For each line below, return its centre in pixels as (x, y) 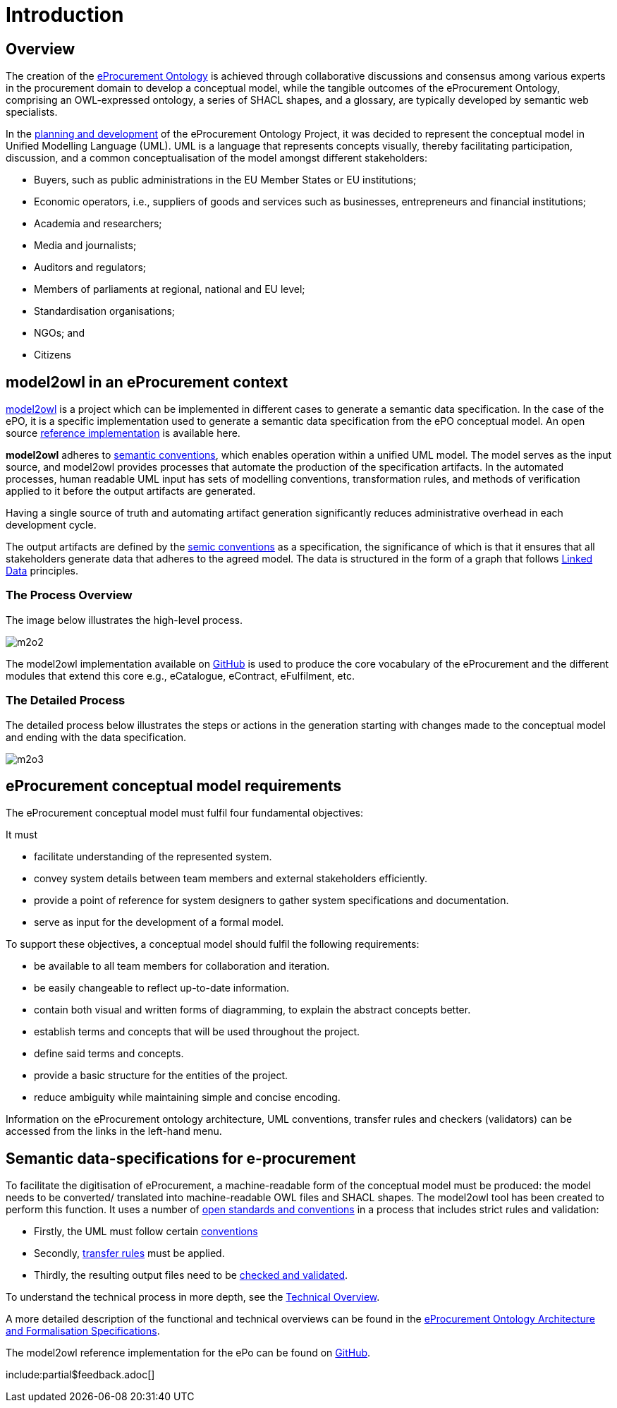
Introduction (65, 15)
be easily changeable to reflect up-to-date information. (161, 988)
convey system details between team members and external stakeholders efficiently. (231, 879)
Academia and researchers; (98, 224)
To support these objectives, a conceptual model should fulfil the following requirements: (213, 944)
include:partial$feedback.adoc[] (80, 1375)
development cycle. (51, 525)
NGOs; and (59, 333)
